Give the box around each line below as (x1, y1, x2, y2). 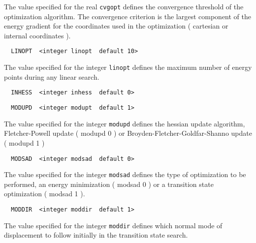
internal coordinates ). (4, 30, 71, 40)
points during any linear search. (4, 71, 99, 82)
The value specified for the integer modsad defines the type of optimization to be (4, 169, 246, 180)
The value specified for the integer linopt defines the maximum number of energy (4, 62, 252, 72)
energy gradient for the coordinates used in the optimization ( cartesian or (4, 21, 228, 31)
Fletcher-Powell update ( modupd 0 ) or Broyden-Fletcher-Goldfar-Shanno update (4, 128, 252, 138)
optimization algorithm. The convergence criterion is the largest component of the (4, 11, 251, 21)
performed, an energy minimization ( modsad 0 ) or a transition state (4, 179, 214, 189)
